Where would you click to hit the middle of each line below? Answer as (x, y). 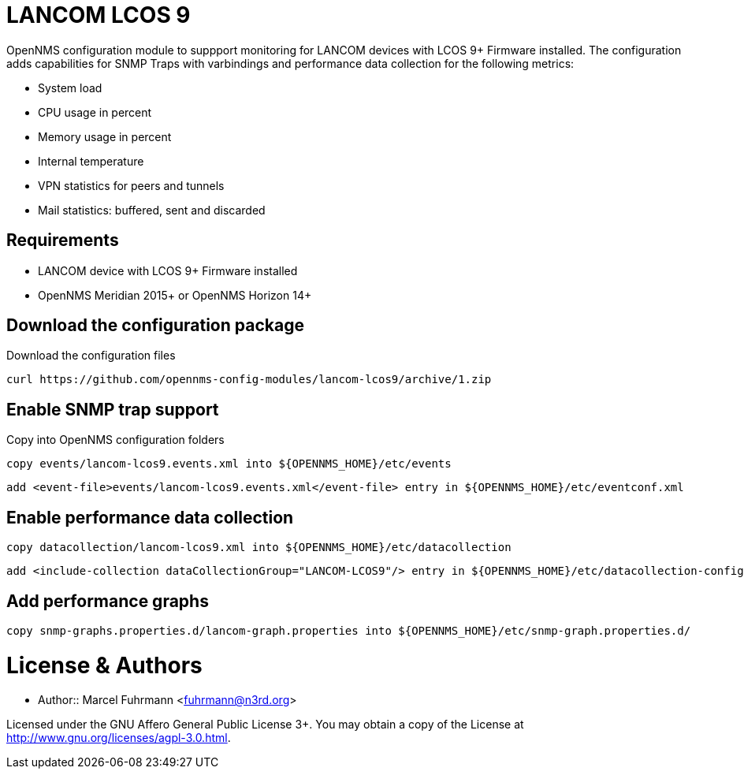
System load (70, 88)
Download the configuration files (91, 356)
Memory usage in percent (105, 136)
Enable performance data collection (150, 517)
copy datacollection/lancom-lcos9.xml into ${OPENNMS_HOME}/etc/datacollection (259, 548)
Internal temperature (91, 161)
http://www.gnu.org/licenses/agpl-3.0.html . (119, 738)
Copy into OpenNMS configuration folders (115, 440)
